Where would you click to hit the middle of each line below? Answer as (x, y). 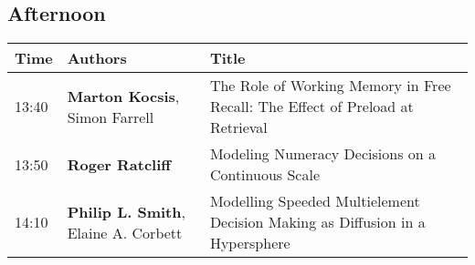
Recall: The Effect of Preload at (311, 107)
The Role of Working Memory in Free (330, 86)
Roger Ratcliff (119, 164)
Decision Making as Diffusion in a (317, 222)
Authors (97, 58)
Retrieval (238, 127)
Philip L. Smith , (126, 211)
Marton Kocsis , (123, 96)
